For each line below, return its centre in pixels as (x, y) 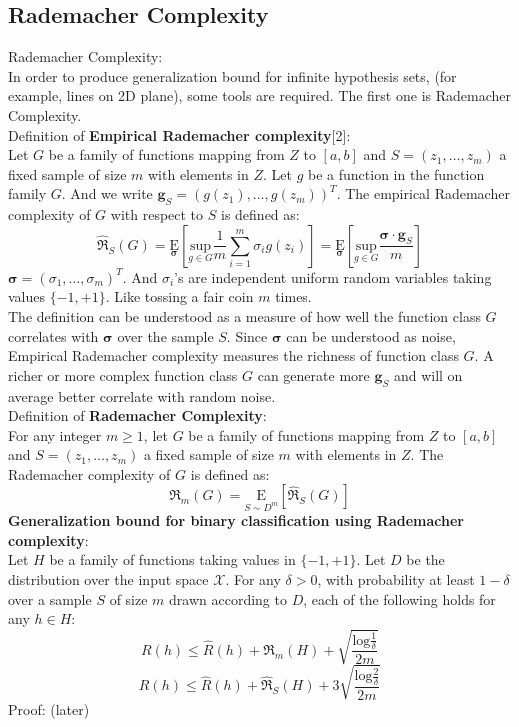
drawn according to (228, 598)
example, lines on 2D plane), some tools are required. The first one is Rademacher (259, 95)
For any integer (55, 434)
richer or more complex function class (123, 374)
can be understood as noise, (371, 335)
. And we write (107, 193)
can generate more (313, 374)
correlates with (53, 335)
